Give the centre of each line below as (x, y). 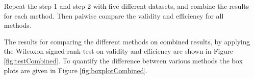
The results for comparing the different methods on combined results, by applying (127, 41)
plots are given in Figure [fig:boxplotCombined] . (76, 70)
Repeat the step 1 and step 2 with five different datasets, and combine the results (127, 6)
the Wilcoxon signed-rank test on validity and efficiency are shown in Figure (119, 51)
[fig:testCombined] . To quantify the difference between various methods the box (123, 60)
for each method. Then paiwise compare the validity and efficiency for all (114, 15)
